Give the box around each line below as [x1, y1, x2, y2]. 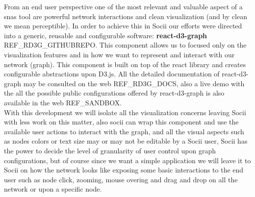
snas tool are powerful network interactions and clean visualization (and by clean [4, 11, 247, 21]
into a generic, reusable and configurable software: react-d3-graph [4, 30, 207, 40]
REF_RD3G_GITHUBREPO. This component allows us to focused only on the [4, 40, 247, 50]
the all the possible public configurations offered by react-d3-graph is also [4, 88, 225, 98]
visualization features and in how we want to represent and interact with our [4, 49, 235, 59]
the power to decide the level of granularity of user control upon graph [4, 145, 216, 155]
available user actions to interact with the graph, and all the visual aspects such [4, 126, 244, 136]
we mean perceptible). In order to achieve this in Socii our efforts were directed [4, 21, 242, 31]
